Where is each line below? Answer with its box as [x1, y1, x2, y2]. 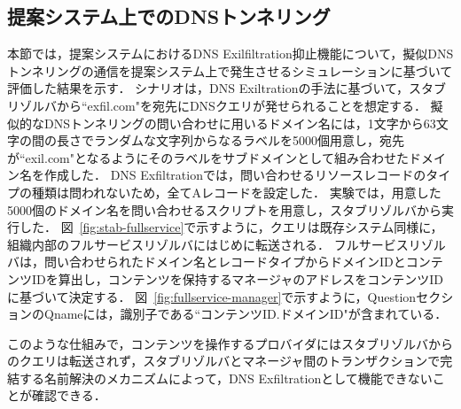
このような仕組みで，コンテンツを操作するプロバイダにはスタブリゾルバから [7, 334, 453, 352]
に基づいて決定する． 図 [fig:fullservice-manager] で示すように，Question [7, 287, 417, 305]
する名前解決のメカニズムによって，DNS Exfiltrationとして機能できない [19, 368, 433, 387]
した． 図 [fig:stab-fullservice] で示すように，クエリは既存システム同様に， [19, 218, 443, 236]
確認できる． [31, 386, 106, 405]
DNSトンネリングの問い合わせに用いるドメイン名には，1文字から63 [43, 113, 436, 132]
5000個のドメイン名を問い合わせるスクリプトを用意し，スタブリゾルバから [7, 200, 441, 219]
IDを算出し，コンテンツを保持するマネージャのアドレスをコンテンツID [31, 269, 443, 288]
